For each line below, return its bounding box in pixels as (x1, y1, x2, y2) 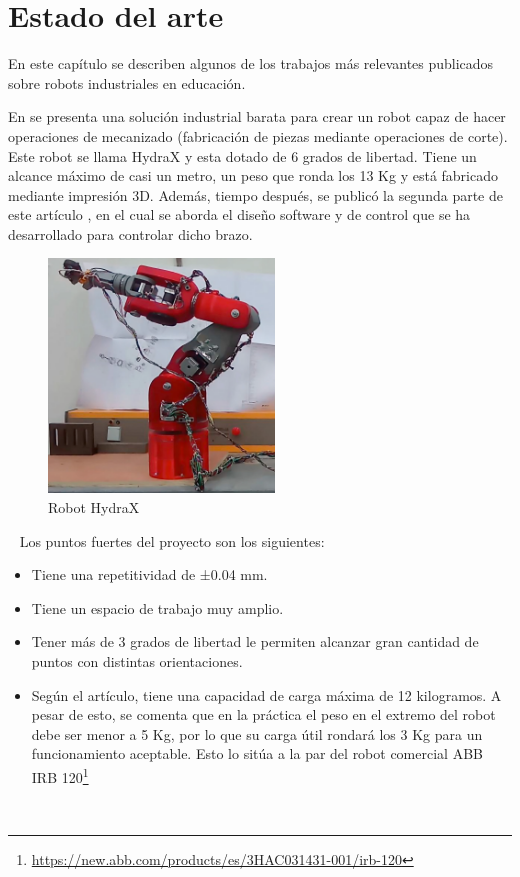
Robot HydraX (48, 497, 140, 518)
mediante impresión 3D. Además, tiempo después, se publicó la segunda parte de (8, 184, 503, 205)
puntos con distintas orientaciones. (31, 651, 243, 672)
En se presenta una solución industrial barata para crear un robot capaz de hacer (8, 106, 506, 127)
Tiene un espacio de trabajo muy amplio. (31, 597, 284, 618)
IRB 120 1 (31, 764, 89, 787)
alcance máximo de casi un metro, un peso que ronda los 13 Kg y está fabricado (8, 165, 498, 186)
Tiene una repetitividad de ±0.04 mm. (31, 564, 268, 585)
